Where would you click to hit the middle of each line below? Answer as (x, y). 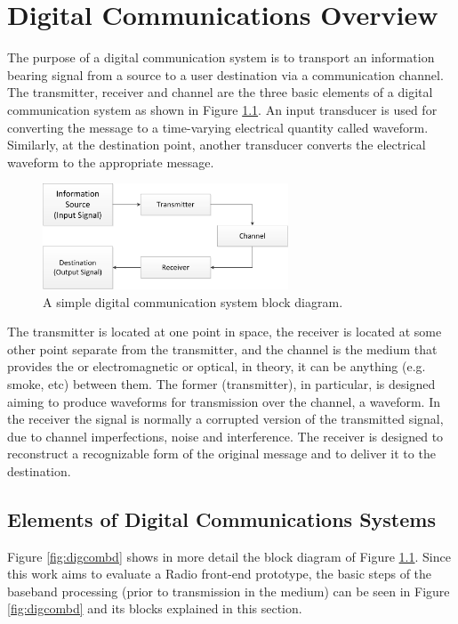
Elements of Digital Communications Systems (221, 519)
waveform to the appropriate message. (111, 162)
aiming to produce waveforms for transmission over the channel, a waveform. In (224, 401)
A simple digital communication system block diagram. (193, 301)
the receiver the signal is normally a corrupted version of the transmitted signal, (225, 419)
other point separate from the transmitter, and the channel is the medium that (222, 348)
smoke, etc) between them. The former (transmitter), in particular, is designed (221, 383)
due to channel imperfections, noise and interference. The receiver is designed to (225, 436)
